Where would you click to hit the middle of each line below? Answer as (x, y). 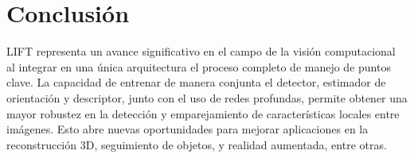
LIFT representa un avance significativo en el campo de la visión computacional (201, 51)
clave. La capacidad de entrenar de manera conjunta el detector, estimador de (196, 82)
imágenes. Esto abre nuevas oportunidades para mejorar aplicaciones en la (187, 129)
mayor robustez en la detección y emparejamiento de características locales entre (203, 113)
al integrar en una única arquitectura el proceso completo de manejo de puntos (199, 66)
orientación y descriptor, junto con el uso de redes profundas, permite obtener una (207, 97)
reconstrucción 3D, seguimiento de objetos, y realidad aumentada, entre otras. (197, 144)
